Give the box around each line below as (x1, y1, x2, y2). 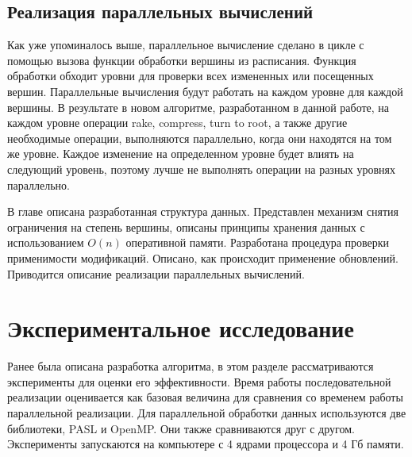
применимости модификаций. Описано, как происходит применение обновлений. (7, 249, 399, 266)
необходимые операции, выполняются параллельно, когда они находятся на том (7, 129, 392, 146)
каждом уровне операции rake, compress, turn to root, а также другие (7, 114, 348, 131)
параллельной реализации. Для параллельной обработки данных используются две (7, 405, 406, 421)
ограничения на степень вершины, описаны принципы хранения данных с (7, 218, 365, 235)
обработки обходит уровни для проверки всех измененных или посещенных (7, 67, 374, 84)
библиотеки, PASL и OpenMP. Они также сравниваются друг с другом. (7, 420, 355, 436)
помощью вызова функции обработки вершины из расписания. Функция (7, 52, 356, 68)
